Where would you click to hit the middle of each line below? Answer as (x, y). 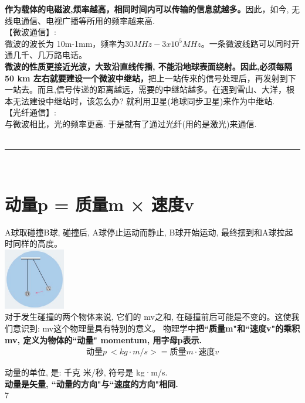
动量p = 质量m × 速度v (99, 204)
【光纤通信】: (30, 112)
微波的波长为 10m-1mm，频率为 (65, 43)
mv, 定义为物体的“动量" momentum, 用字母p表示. (103, 339)
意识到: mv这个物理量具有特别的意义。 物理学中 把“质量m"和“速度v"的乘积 (156, 328)
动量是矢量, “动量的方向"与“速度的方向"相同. (91, 383)
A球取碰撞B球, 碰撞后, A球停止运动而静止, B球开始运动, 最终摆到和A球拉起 (149, 232)
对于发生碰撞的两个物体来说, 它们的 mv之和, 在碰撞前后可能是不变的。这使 (148, 317)
